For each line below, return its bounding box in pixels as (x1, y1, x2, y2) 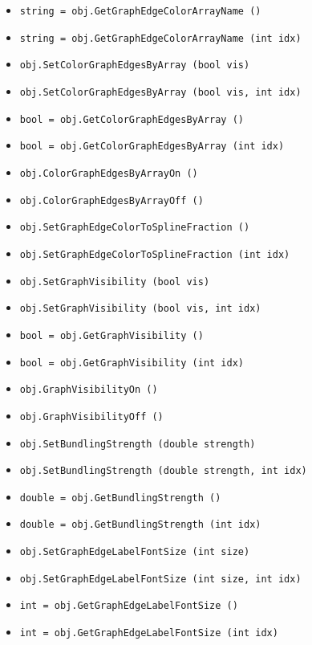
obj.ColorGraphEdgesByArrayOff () (19, 194, 204, 206)
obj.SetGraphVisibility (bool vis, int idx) (19, 303, 261, 315)
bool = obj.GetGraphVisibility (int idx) (19, 357, 244, 369)
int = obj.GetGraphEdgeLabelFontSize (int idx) (19, 627, 278, 639)
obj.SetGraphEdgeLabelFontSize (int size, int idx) (19, 573, 302, 585)
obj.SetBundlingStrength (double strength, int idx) (19, 465, 307, 477)
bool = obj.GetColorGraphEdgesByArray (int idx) (19, 141, 285, 153)
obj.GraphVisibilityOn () (19, 384, 158, 396)
